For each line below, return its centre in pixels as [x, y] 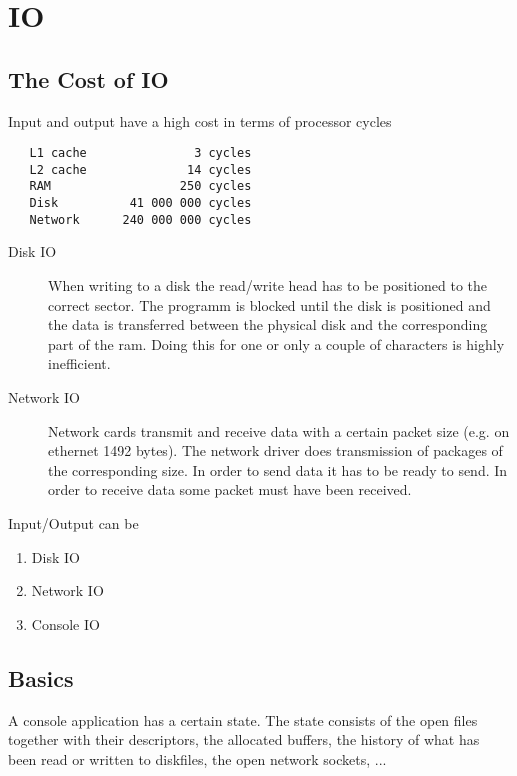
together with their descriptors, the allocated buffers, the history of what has [244, 739]
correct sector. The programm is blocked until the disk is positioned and [269, 304]
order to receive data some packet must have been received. [230, 489]
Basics [41, 677]
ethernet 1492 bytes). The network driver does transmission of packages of [275, 450]
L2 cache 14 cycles [140, 169]
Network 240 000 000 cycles [140, 219]
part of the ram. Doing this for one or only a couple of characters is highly [276, 343]
